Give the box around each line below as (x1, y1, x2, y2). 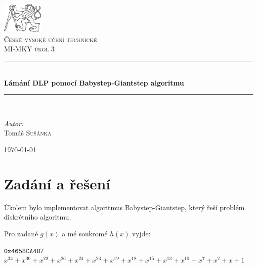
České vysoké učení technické (4, 34, 97, 44)
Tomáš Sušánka (4, 128, 51, 138)
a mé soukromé (62, 228, 108, 238)
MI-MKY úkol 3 (4, 44, 55, 54)
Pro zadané (4, 228, 38, 238)
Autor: (4, 118, 24, 128)
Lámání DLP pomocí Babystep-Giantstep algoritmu (4, 77, 184, 88)
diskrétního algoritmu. (4, 212, 71, 222)
